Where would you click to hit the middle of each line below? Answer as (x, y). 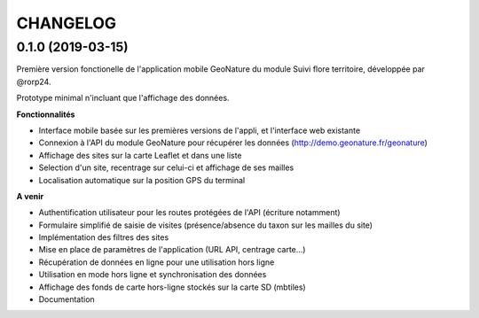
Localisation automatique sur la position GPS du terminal (142, 180)
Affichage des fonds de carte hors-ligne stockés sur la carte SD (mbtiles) (172, 287)
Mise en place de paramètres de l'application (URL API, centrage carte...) (172, 250)
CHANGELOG (67, 23)
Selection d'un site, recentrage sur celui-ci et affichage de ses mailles (166, 167)
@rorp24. (34, 81)
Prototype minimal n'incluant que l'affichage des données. (123, 98)
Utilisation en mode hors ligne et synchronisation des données (153, 275)
